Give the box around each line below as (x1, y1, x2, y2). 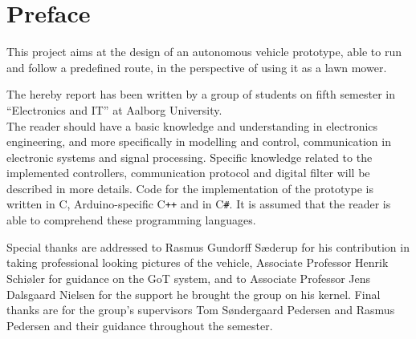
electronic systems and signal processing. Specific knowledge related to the (6, 148, 373, 165)
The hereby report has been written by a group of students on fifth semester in (6, 86, 396, 103)
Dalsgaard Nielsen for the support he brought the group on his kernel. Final (6, 285, 381, 302)
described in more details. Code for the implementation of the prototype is (6, 180, 373, 196)
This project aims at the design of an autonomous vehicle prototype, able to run (6, 43, 402, 60)
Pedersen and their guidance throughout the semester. (6, 317, 273, 333)
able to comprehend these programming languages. (6, 212, 256, 228)
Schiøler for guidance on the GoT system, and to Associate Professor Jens (6, 269, 371, 286)
